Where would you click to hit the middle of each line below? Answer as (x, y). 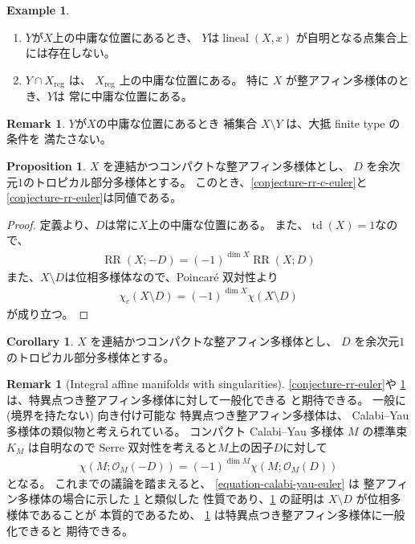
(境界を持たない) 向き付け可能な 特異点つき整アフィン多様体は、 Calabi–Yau (208, 415)
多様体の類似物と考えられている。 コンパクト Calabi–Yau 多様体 (175, 431)
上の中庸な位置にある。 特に (194, 79)
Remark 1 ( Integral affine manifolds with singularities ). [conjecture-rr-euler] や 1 (206, 384)
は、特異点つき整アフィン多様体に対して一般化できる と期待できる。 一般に (207, 399)
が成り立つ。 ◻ (48, 314)
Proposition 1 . (46, 166)
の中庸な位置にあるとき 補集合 (177, 123)
